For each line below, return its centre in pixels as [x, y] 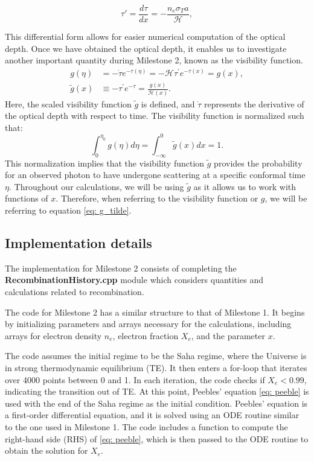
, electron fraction [146, 335]
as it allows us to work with [245, 186]
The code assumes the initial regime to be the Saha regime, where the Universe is [156, 356]
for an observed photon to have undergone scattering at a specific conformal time [155, 175]
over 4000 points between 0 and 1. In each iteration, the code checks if [135, 379]
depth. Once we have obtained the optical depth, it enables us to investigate [146, 48]
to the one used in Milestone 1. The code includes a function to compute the [146, 426]
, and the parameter [228, 335]
